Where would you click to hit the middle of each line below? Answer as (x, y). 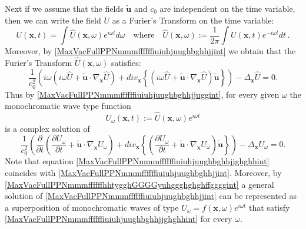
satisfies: (126, 62)
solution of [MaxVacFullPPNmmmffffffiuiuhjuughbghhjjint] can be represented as (151, 196)
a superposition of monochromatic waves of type (92, 207)
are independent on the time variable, (227, 8)
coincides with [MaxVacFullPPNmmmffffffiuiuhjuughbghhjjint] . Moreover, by (143, 172)
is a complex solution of (47, 129)
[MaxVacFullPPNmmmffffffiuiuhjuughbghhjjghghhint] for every (119, 219)
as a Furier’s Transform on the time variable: (193, 20)
